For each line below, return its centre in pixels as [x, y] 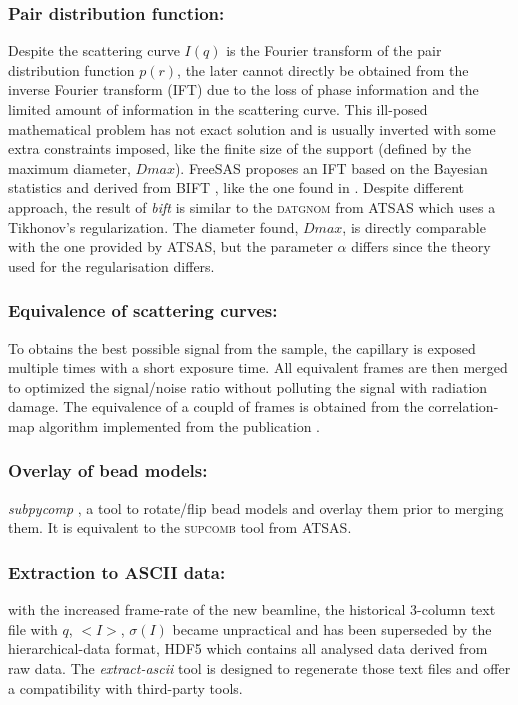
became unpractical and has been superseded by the [332, 628]
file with [33, 628]
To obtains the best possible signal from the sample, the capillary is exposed [242, 347]
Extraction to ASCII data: [117, 571]
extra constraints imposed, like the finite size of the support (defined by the [239, 148]
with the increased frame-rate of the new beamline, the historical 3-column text [252, 609]
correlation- [463, 406]
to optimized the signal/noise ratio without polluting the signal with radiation [248, 386]
